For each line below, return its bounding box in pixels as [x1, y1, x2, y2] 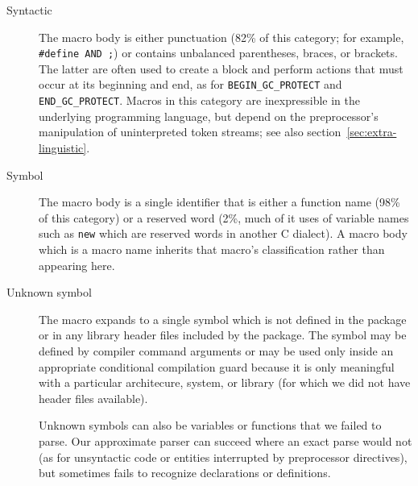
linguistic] [39, 139, 87, 156]
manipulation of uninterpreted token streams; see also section [39, 123, 341, 140]
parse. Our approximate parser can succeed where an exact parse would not [39, 432, 412, 449]
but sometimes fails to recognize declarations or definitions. [39, 464, 331, 481]
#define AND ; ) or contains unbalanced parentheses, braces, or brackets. [39, 44, 398, 61]
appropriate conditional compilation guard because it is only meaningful [39, 358, 395, 375]
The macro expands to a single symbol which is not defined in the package [39, 310, 407, 327]
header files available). [39, 389, 148, 406]
